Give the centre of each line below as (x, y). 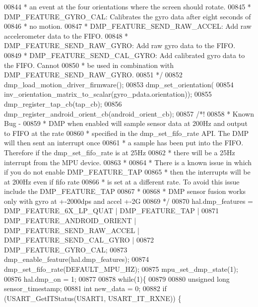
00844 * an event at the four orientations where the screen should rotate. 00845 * (128, 6)
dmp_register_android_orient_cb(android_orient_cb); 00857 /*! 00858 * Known (129, 113)
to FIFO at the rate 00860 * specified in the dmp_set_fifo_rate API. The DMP (127, 133)
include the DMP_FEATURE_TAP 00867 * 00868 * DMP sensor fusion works (125, 191)
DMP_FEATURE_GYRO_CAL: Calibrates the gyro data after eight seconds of (128, 16)
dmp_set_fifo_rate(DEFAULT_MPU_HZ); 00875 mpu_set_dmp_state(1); (121, 269)
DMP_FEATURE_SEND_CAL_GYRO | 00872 (79, 240)
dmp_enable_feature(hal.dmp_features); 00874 (77, 259)
